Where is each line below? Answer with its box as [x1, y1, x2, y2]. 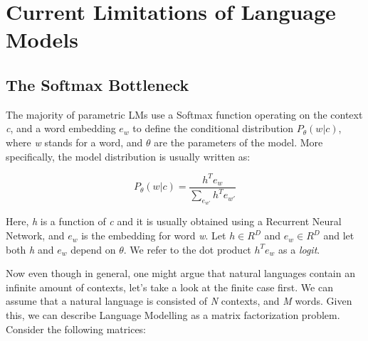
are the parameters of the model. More [154, 134, 323, 149]
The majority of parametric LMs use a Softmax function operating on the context [6, 107, 363, 121]
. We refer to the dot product [123, 242, 251, 256]
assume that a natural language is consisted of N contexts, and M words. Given [6, 293, 352, 308]
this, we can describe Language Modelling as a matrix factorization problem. [6, 308, 340, 323]
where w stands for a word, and [6, 134, 143, 149]
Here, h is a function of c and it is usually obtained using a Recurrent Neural [6, 214, 342, 229]
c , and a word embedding [6, 121, 116, 136]
